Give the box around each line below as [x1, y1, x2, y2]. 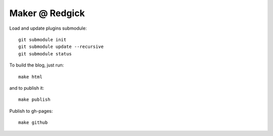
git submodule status [18, 51, 72, 56]
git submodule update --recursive [18, 44, 104, 50]
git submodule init [18, 37, 67, 42]
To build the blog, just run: [9, 62, 64, 68]
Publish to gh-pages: [9, 108, 53, 114]
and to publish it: [9, 85, 44, 91]
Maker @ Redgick [9, 8, 85, 19]
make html [18, 74, 42, 80]
